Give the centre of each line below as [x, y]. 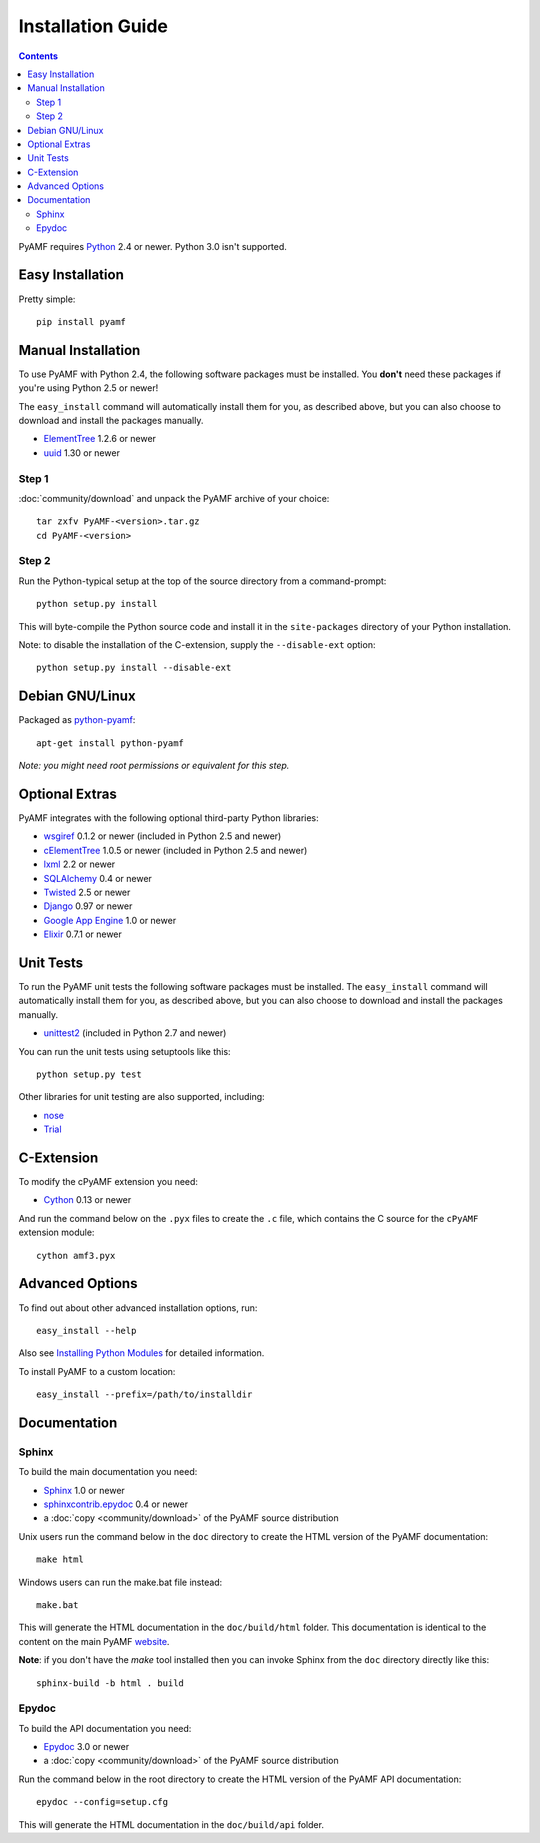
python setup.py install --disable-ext [134, 668]
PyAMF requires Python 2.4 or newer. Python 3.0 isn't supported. [152, 246]
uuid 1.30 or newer [81, 452]
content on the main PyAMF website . [94, 1641]
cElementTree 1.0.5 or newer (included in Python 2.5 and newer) [175, 850]
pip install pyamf [81, 321]
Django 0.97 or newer [88, 906]
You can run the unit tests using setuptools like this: [124, 1051]
